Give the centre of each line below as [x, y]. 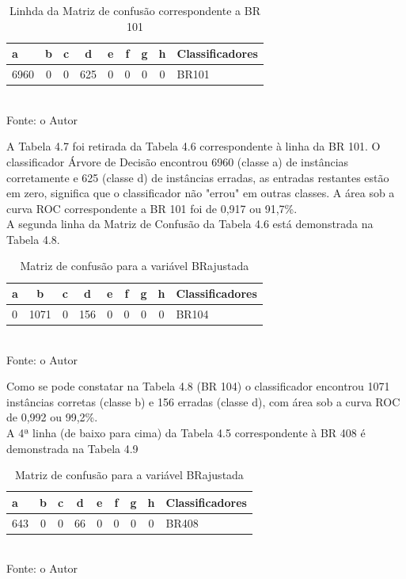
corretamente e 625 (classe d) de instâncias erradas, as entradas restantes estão [198, 177]
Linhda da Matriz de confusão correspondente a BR [135, 10]
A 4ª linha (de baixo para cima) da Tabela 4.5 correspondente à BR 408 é [186, 432]
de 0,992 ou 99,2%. [52, 417]
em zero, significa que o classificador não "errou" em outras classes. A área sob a [201, 193]
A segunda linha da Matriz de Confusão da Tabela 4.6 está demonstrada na [190, 224]
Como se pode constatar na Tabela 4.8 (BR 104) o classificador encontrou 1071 [198, 386]
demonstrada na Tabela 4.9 [72, 448]
